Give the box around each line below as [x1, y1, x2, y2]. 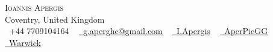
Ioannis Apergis [5, 1, 64, 13]
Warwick [9, 36, 41, 48]
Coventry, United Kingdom [5, 13, 105, 25]
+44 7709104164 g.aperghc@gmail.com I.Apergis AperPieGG [8, 25, 268, 37]
